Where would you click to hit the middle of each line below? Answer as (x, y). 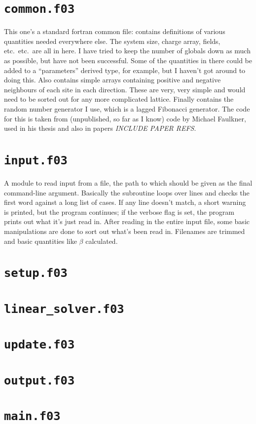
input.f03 (36, 160)
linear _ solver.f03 (64, 309)
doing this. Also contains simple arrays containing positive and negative (112, 80)
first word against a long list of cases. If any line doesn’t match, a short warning (125, 202)
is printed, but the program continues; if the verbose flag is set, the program (119, 212)
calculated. (102, 241)
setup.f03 (36, 273)
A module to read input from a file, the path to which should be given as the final (128, 183)
